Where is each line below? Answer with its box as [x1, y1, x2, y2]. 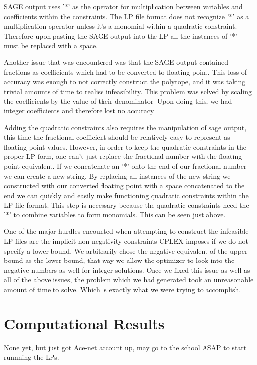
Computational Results [4, 313, 165, 333]
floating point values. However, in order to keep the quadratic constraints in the [4, 141, 246, 152]
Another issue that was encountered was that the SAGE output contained [4, 56, 228, 67]
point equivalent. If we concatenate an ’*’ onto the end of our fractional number [4, 160, 247, 171]
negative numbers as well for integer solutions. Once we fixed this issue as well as [4, 264, 250, 275]
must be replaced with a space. [4, 40, 98, 51]
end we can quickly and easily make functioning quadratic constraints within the [4, 190, 249, 200]
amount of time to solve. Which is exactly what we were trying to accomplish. [4, 284, 241, 295]
